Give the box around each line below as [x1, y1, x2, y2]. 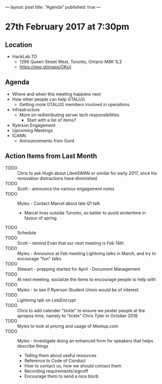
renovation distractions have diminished [17, 175, 97, 181]
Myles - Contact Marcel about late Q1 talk [17, 200, 101, 206]
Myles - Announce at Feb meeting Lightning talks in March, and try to [17, 250, 157, 256]
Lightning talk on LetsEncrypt [17, 297, 76, 303]
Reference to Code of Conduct [24, 358, 86, 363]
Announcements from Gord [19, 138, 74, 144]
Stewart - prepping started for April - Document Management [17, 266, 141, 272]
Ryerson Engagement [12, 122, 55, 128]
